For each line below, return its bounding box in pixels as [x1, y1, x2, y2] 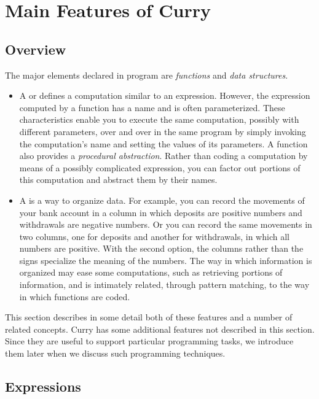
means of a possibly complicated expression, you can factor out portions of [19, 161, 301, 174]
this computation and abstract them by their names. [19, 173, 218, 186]
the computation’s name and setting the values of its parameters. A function [19, 137, 308, 150]
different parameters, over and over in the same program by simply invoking [19, 125, 306, 138]
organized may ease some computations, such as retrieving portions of [19, 266, 283, 279]
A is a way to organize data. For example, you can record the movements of [19, 193, 305, 206]
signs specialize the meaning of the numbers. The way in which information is [19, 254, 312, 266]
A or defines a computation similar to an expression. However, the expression [19, 89, 310, 102]
